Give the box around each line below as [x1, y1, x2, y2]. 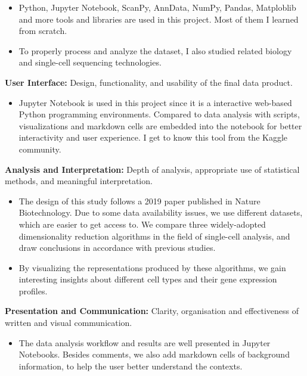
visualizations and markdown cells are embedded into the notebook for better [18, 119, 302, 132]
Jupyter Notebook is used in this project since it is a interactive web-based [18, 96, 292, 108]
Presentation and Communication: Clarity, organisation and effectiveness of [5, 304, 299, 317]
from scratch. [18, 24, 67, 37]
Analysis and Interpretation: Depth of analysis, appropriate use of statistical [5, 163, 300, 175]
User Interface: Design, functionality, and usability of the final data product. [5, 76, 293, 88]
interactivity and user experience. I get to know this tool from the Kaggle [18, 131, 288, 144]
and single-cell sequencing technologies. [18, 56, 162, 69]
